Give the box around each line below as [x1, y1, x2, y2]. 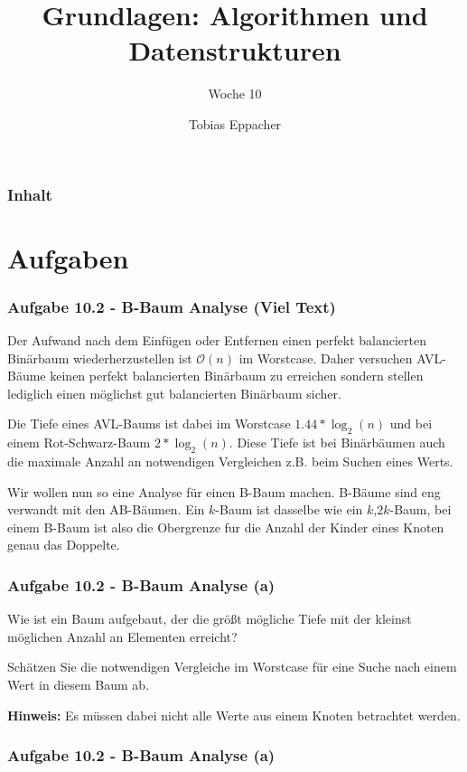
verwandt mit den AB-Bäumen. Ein [7, 500, 205, 519]
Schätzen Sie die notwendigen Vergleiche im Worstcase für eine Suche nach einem [7, 657, 457, 676]
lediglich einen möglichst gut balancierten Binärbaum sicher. [7, 383, 341, 402]
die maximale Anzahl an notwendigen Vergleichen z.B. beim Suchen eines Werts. [7, 451, 453, 470]
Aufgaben [7, 239, 129, 276]
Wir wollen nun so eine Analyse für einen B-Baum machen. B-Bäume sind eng [7, 482, 441, 501]
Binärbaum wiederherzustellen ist [7, 348, 192, 367]
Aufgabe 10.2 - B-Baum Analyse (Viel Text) [7, 295, 336, 317]
